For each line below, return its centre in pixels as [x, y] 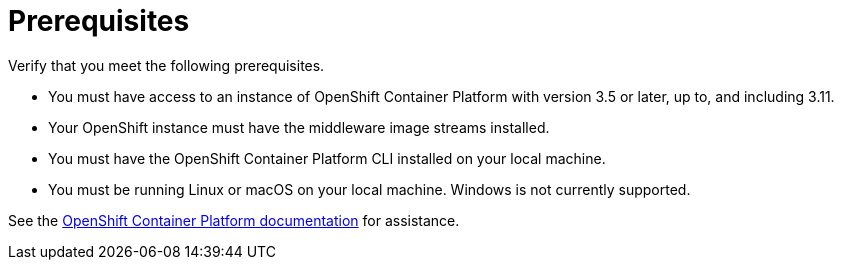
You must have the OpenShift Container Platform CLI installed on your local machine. [327, 158]
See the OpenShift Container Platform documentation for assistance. [234, 220]
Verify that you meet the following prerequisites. [166, 65]
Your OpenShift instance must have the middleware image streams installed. [299, 127]
